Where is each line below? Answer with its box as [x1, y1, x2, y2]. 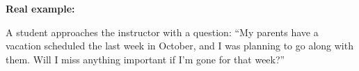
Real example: [6, 1, 75, 15]
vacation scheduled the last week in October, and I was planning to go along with [6, 38, 353, 53]
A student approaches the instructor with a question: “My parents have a [6, 24, 319, 39]
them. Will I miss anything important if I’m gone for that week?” [6, 52, 285, 66]
